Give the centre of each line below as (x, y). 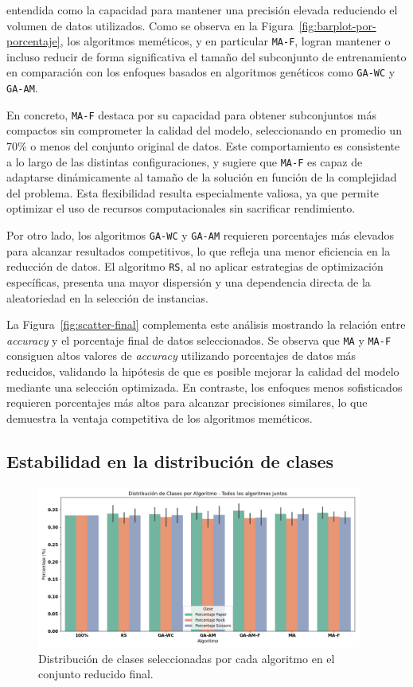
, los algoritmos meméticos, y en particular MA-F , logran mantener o (225, 41)
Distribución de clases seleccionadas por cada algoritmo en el (187, 658)
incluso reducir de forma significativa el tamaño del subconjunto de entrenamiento (206, 56)
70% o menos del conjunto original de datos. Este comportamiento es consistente (203, 146)
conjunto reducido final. (96, 674)
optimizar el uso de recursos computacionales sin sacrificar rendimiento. (181, 208)
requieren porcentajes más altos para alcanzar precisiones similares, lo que (187, 402)
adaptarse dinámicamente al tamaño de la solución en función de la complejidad (202, 177)
